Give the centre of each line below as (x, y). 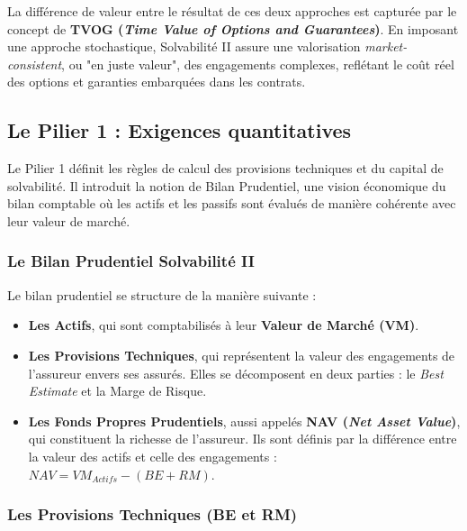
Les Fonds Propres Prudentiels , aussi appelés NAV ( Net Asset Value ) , (244, 421)
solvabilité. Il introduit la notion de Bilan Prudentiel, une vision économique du (227, 185)
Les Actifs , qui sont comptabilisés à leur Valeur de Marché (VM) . (224, 325)
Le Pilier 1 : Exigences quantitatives (180, 130)
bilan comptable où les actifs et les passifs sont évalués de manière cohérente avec (232, 203)
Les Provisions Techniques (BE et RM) (153, 514)
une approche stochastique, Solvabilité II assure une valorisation (184, 46)
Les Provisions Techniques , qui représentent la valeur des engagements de (242, 355)
